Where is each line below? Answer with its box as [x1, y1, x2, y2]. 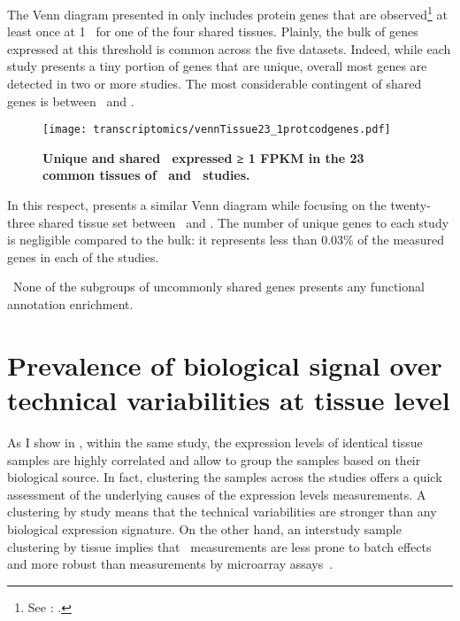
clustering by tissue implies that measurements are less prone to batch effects [7, 537, 432, 555]
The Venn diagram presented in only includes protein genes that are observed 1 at [7, 3, 448, 23]
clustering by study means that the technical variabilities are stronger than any [7, 502, 437, 521]
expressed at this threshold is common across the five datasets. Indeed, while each [7, 39, 451, 58]
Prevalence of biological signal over [7, 346, 442, 383]
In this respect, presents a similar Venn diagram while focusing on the [7, 196, 387, 214]
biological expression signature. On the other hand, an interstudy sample [7, 519, 402, 538]
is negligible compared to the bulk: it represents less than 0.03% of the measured [7, 230, 445, 249]
